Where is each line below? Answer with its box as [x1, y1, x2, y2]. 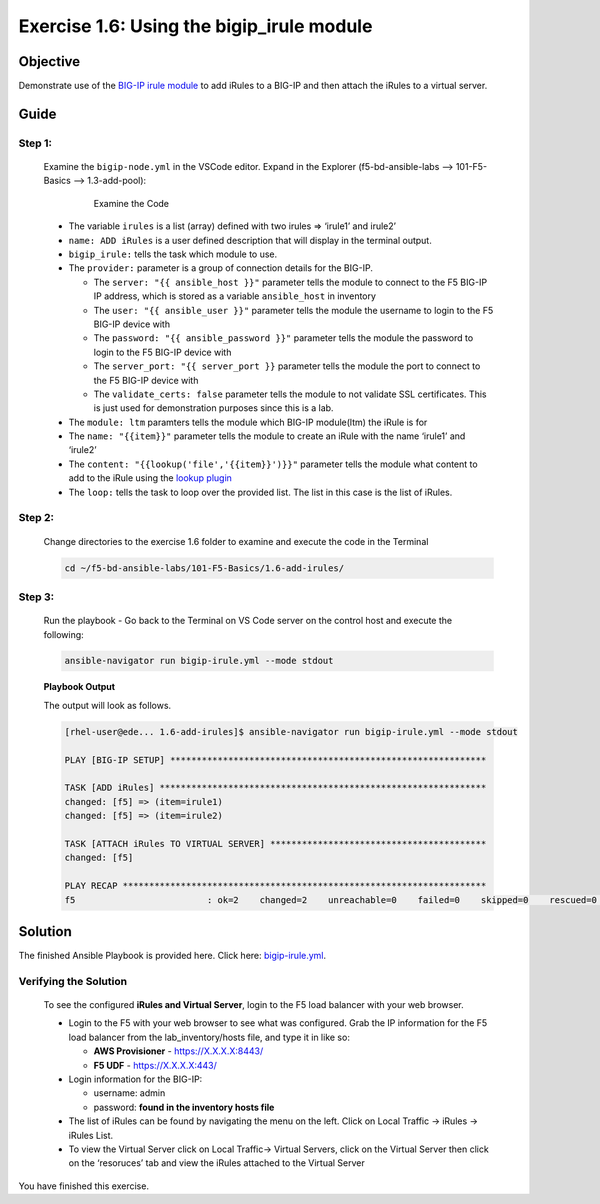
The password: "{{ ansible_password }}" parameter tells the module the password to [93, 332, 474, 344]
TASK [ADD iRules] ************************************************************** [64, 782, 487, 794]
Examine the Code [93, 197, 170, 209]
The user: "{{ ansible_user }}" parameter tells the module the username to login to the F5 [93, 304, 494, 316]
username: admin [93, 1087, 166, 1099]
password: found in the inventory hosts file [93, 1101, 275, 1113]
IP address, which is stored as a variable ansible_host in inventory [93, 290, 377, 302]
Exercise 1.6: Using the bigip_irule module [18, 15, 373, 37]
